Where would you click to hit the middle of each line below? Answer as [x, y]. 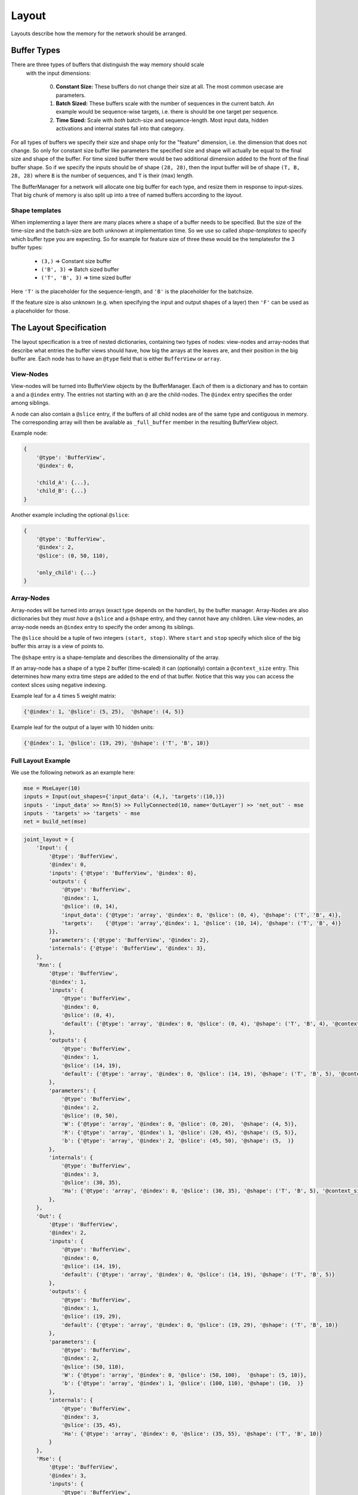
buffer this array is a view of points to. [58, 646]
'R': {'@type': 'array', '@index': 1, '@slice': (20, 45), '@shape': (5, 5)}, [179, 1132]
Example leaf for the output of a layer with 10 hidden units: [83, 727]
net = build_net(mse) [55, 822]
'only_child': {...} [66, 572]
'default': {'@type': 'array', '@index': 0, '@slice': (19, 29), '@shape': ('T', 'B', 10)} [200, 1325]
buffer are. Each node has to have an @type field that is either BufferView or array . [116, 359]
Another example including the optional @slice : [70, 515]
